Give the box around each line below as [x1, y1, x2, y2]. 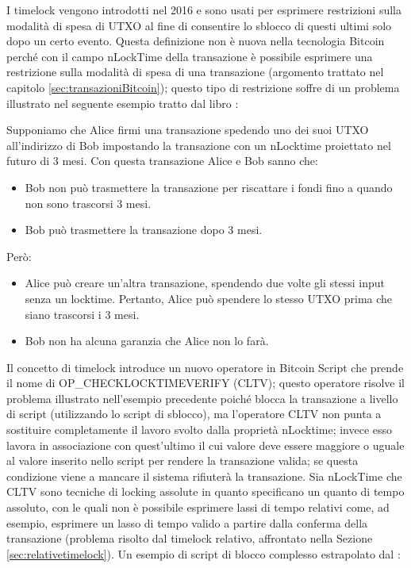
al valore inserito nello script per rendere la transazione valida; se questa [6, 452, 359, 469]
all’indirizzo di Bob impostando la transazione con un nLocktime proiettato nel [6, 136, 391, 153]
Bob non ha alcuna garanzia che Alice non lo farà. [25, 332, 269, 349]
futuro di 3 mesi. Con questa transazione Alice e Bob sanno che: [6, 152, 318, 169]
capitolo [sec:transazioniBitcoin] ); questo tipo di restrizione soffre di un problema [6, 79, 400, 95]
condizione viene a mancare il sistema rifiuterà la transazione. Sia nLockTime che [6, 467, 402, 484]
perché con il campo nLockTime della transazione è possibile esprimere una [6, 48, 373, 64]
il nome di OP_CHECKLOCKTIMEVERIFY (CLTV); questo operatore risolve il [6, 374, 405, 391]
